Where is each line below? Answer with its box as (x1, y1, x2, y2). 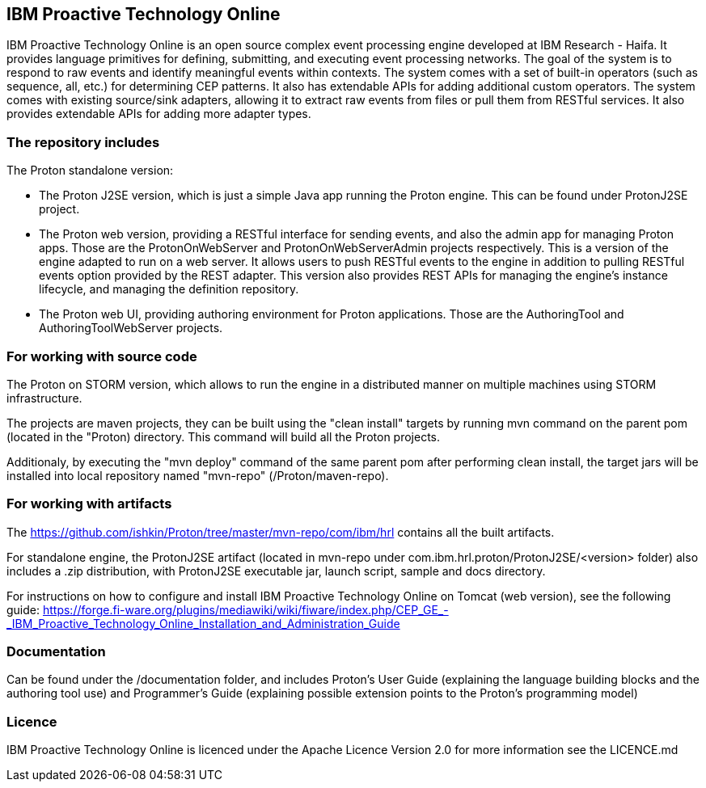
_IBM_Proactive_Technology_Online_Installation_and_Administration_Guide (6, 616, 400, 630)
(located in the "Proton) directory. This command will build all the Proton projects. (6, 429, 441, 444)
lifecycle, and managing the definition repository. (39, 282, 299, 297)
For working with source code (6, 348, 197, 365)
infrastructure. (6, 390, 82, 405)
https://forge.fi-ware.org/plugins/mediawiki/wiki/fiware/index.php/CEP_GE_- (42, 602, 449, 617)
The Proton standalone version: (6, 163, 174, 178)
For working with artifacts (6, 495, 172, 512)
